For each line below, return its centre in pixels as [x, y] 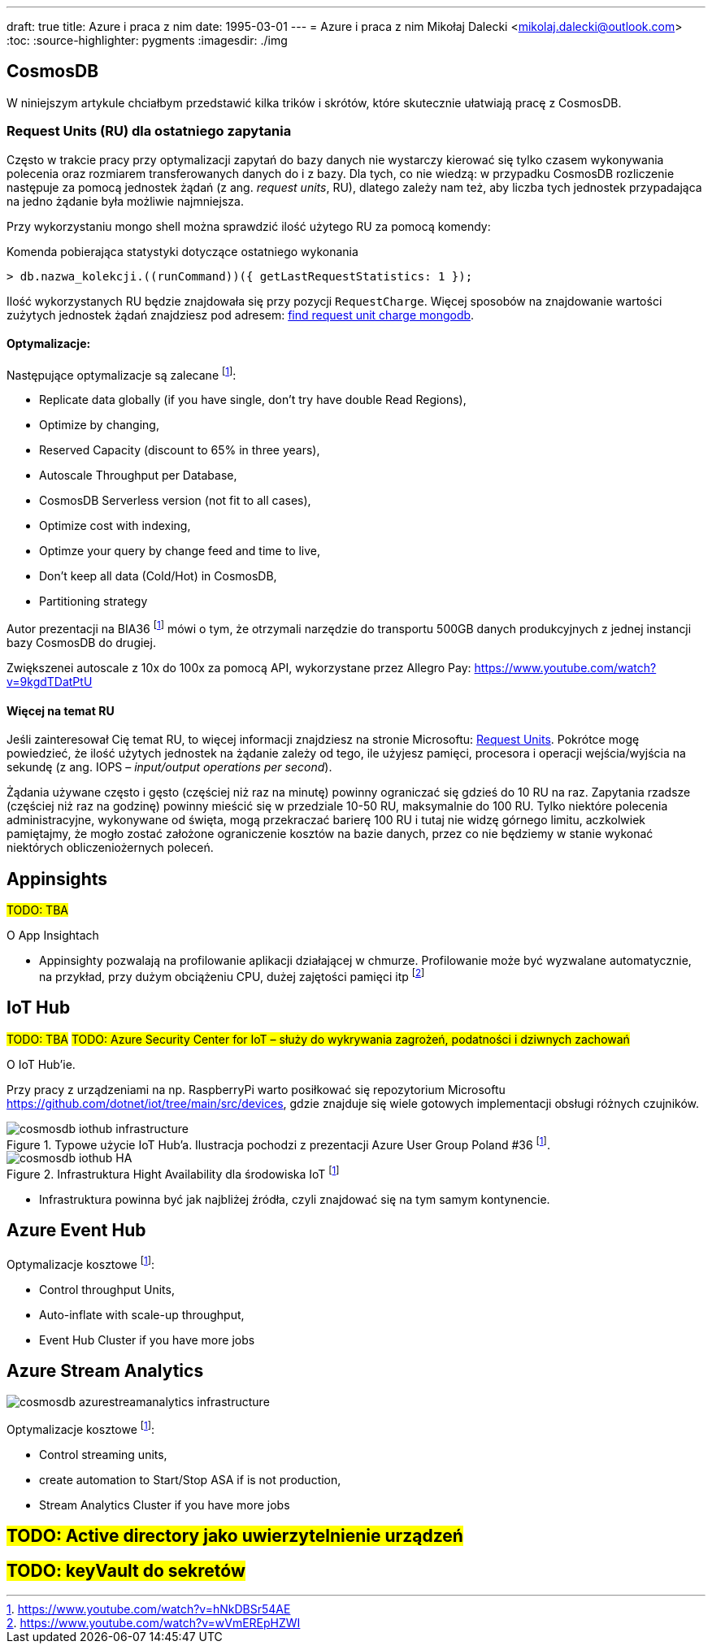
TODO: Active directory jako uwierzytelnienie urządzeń [235, 1536]
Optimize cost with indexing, [115, 526]
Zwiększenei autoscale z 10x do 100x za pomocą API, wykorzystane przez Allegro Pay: [239, 668]
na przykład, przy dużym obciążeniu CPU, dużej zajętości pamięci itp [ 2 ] [232, 975]
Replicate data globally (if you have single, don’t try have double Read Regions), [253, 400]
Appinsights [57, 879]
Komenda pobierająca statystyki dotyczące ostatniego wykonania [182, 251]
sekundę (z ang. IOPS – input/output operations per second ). [169, 767]
